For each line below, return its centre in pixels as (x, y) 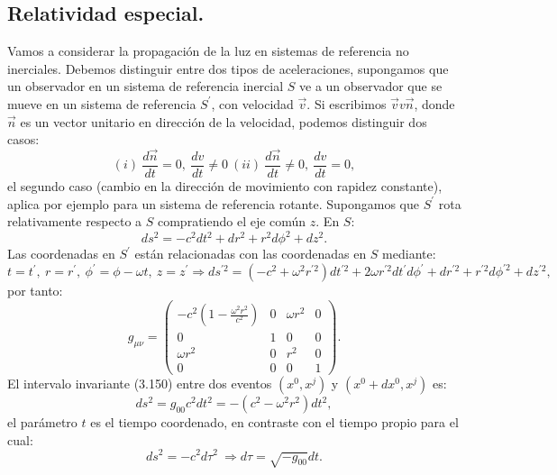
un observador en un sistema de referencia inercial (146, 86)
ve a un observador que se (371, 86)
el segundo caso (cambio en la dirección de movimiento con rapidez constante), (225, 186)
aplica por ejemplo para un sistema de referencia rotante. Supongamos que (213, 203)
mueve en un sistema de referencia (102, 103)
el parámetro (42, 422)
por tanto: (35, 291)
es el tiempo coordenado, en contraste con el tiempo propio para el (274, 422)
